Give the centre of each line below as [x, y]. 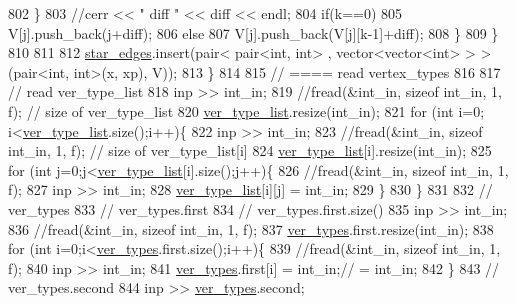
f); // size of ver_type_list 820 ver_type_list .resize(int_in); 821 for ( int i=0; [246, 110]
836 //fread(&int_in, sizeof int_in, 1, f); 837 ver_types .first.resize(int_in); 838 [251, 228]
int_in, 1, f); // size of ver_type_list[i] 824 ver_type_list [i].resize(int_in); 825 [250, 150]
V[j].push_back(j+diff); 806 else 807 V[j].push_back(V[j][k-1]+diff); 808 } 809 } [253, 32]
